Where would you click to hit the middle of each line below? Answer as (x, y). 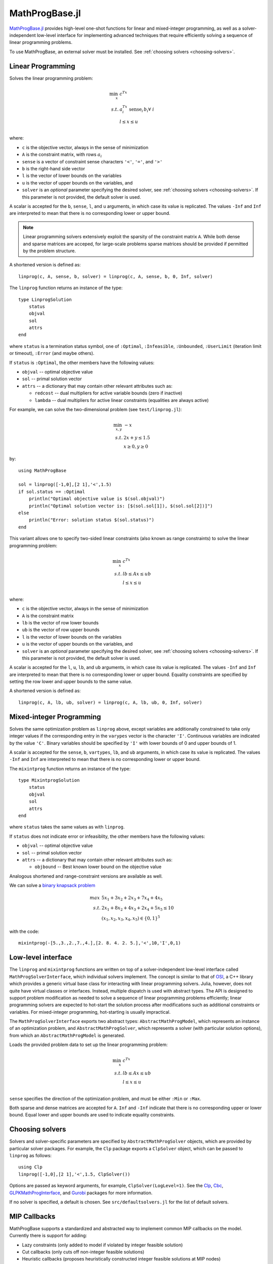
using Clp (30, 1167)
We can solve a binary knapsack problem (52, 885)
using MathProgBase (42, 470)
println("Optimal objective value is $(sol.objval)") (97, 499)
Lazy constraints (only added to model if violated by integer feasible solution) (102, 1245)
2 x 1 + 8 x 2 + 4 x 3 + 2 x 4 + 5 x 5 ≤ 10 (138, 909)
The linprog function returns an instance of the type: (66, 288)
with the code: (24, 932)
